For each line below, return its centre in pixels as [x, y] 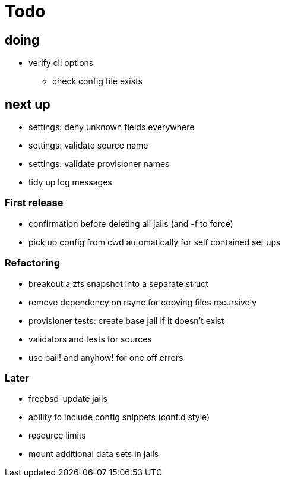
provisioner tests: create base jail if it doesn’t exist [126, 320]
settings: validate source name [88, 146]
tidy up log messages [70, 182]
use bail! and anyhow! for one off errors [106, 357]
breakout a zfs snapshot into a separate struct [118, 283]
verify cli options [61, 63]
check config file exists [97, 81]
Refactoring [33, 263]
